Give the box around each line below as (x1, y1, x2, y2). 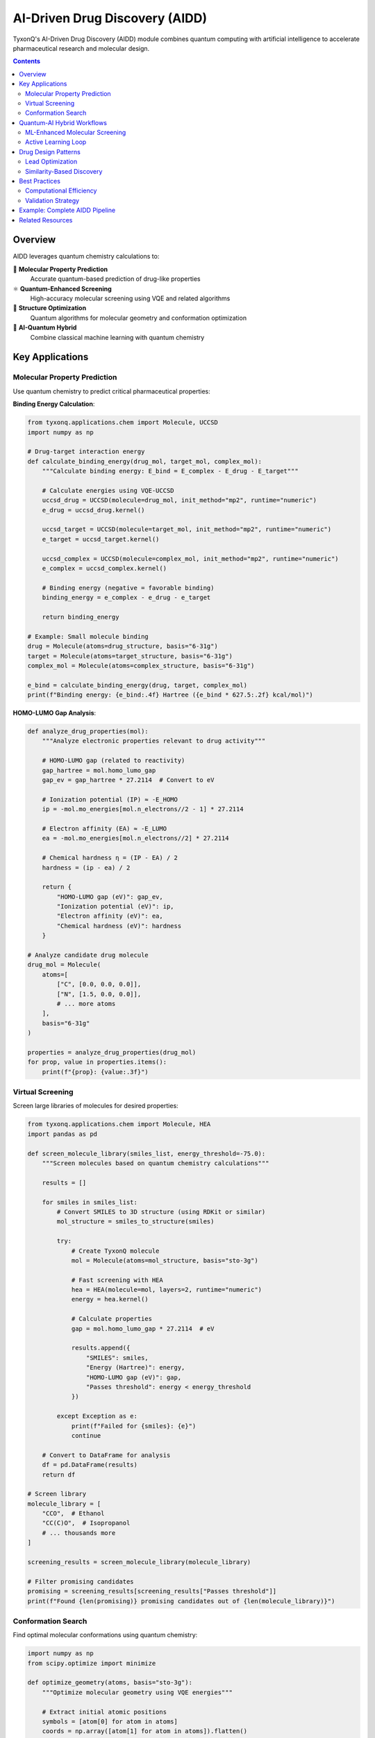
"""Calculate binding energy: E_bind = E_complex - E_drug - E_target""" (42, 467, 299, 476)
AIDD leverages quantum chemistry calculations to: (12, 252, 160, 261)
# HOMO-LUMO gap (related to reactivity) (42, 756, 185, 765)
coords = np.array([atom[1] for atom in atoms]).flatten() (42, 1728, 248, 1735)
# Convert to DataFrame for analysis (42, 1451, 171, 1459)
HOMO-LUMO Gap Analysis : (12, 709, 97, 717)
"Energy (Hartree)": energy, (85, 1363, 185, 1372)
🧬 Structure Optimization (12, 304, 87, 312)
